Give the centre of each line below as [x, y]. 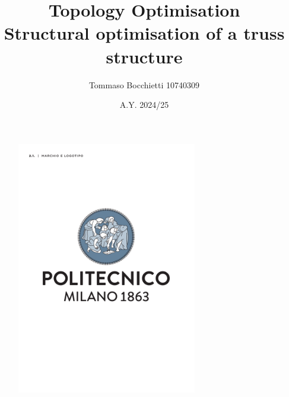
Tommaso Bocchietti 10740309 [144, 84]
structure [144, 56]
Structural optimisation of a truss [144, 33]
